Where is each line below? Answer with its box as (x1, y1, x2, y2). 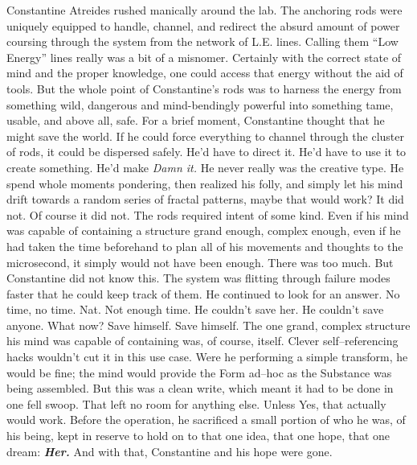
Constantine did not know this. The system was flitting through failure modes (6, 270, 390, 286)
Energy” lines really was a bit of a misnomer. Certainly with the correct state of (6, 48, 402, 65)
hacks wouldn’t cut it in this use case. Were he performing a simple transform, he (6, 348, 408, 365)
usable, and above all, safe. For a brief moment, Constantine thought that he (6, 112, 385, 129)
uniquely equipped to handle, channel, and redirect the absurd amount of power (6, 17, 400, 34)
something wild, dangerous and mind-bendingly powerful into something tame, (6, 96, 394, 113)
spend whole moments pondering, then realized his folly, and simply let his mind (6, 175, 403, 191)
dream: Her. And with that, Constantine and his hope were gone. (6, 442, 333, 459)
